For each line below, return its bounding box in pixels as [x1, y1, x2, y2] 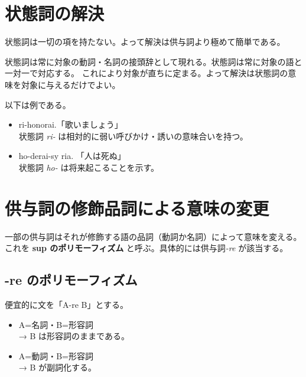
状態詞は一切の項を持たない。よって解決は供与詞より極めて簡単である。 [5, 35, 285, 48]
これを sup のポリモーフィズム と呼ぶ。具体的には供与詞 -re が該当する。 [5, 242, 288, 254]
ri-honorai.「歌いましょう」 [18, 118, 123, 131]
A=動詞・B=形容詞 [18, 349, 93, 362]
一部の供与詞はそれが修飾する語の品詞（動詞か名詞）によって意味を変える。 [5, 230, 302, 242]
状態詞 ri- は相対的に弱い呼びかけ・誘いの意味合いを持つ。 [18, 129, 248, 142]
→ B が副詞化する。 [18, 361, 97, 373]
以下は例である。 [5, 98, 71, 110]
